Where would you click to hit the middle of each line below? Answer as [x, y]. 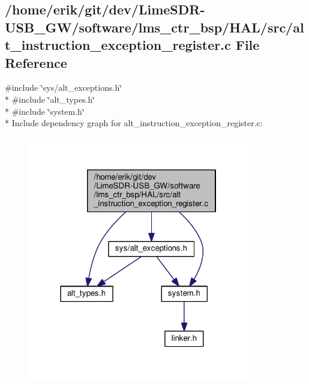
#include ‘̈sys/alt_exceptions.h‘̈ [64, 87]
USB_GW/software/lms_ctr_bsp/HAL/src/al [154, 27]
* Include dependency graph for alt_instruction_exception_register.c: [134, 123]
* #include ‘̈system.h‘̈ [45, 111]
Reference [36, 62]
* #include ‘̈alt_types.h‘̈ [50, 99]
